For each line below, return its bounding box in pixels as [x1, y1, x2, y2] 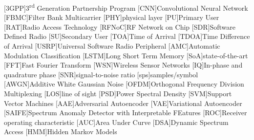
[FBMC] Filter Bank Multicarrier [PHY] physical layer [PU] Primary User [4, 12, 219, 22]
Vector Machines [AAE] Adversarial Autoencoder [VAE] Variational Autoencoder [4, 98, 242, 108]
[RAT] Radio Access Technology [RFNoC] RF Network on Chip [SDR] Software [4, 21, 235, 32]
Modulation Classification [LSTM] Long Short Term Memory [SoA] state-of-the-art [4, 50, 248, 60]
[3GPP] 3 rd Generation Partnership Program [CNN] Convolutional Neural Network [4, 1, 248, 13]
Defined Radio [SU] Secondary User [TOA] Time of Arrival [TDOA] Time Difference [4, 31, 250, 41]
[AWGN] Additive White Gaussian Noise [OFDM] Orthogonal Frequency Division [4, 79, 244, 89]
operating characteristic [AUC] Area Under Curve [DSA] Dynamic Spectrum [4, 117, 229, 127]
